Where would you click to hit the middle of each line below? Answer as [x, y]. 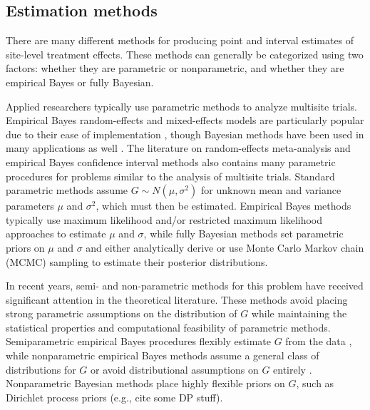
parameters [30, 206]
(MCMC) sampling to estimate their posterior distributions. [137, 261]
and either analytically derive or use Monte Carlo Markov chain [225, 247]
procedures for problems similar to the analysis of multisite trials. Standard [170, 176]
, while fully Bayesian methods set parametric [243, 234]
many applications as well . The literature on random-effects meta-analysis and [178, 148]
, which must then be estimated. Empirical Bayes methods [223, 206]
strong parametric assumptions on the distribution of [122, 313]
